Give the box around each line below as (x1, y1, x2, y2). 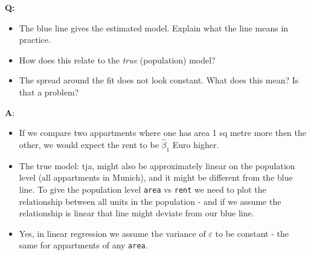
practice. (19, 33, 51, 46)
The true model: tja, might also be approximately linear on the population (19, 159, 295, 172)
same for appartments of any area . (19, 239, 148, 251)
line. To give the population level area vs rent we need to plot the (19, 182, 266, 195)
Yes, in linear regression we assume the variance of (19, 227, 206, 239)
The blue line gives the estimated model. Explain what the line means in (19, 21, 289, 34)
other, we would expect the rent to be (19, 138, 159, 150)
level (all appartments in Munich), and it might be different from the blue (19, 171, 293, 184)
